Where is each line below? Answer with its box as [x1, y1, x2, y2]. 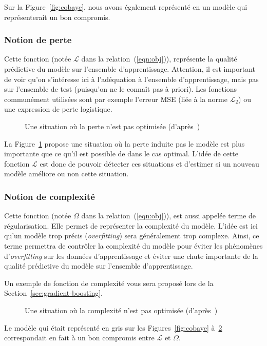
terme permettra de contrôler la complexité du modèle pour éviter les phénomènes [4, 240, 263, 251]
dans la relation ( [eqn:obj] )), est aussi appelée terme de [81, 210, 256, 221]
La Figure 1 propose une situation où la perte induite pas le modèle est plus [4, 138, 245, 149]
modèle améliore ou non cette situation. [4, 168, 129, 179]
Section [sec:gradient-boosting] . [4, 288, 103, 298]
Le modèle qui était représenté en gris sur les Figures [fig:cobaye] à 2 [4, 322, 222, 333]
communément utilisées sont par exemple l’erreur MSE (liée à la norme [4, 93, 227, 104]
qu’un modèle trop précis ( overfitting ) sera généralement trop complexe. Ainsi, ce [4, 230, 259, 241]
